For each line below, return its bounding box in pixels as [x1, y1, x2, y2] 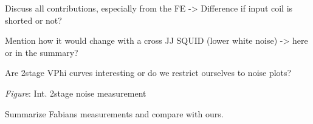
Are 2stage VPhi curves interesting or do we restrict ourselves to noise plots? [5, 66, 292, 79]
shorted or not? [5, 13, 62, 26]
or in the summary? [5, 46, 78, 58]
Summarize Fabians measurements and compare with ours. [5, 107, 224, 120]
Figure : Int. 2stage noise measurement [5, 86, 146, 99]
